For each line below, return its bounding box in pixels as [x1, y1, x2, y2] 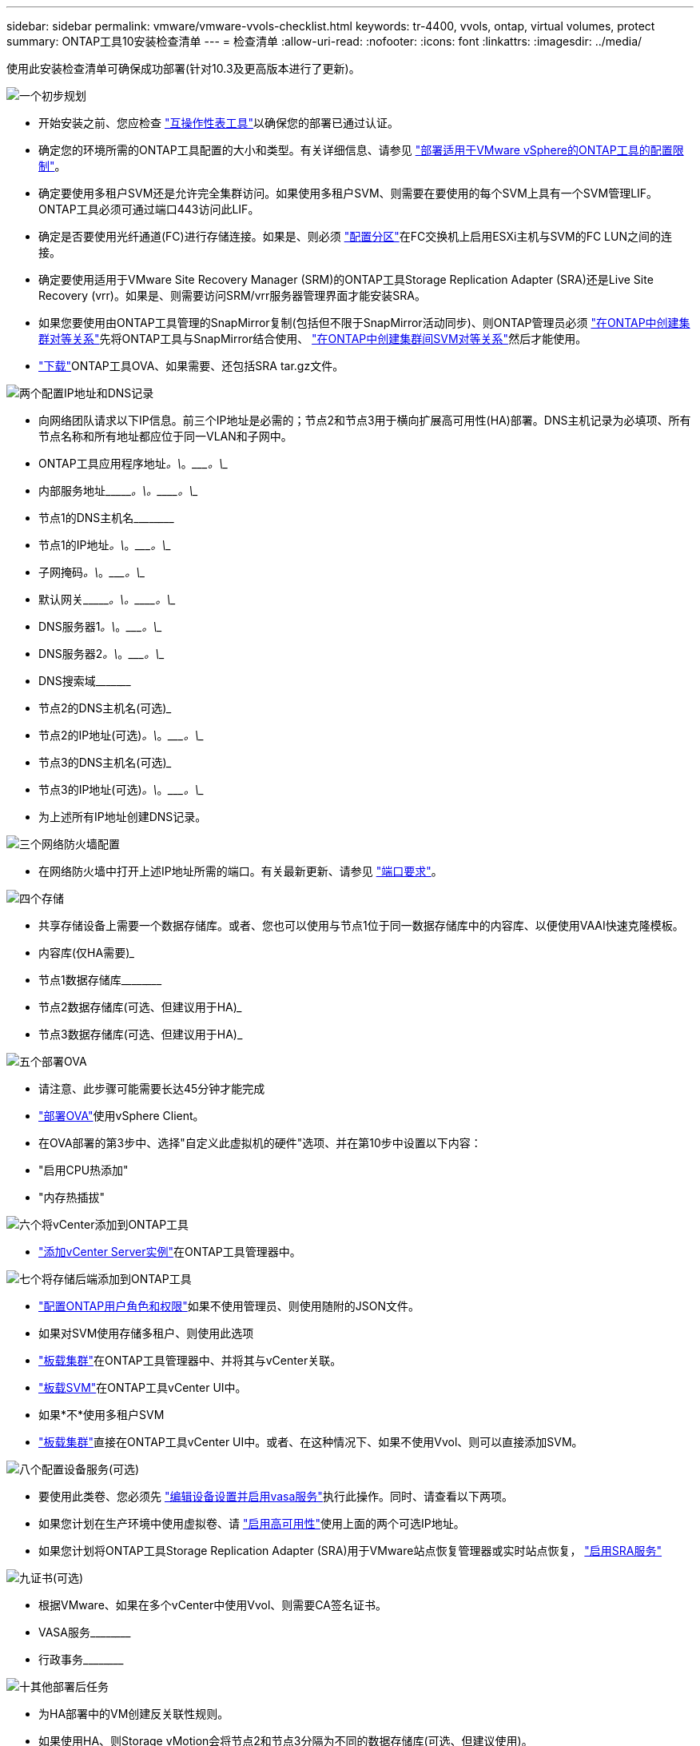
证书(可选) [30, 1571, 84, 1585]
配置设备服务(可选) [42, 1462, 140, 1476]
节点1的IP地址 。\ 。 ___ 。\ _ [38, 538, 172, 552]
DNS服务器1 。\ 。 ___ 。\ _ [38, 620, 162, 633]
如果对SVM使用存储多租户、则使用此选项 [38, 1326, 254, 1340]
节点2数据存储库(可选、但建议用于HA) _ [38, 1000, 243, 1014]
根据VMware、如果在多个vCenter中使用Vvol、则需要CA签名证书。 [38, 1598, 387, 1612]
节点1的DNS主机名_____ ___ [38, 511, 175, 524]
